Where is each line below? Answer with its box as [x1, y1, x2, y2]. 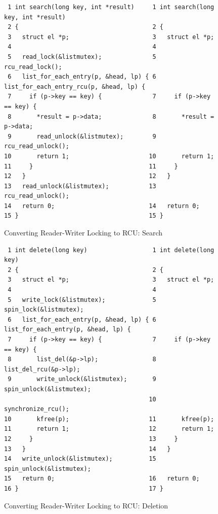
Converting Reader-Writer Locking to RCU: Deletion [4, 500, 168, 510]
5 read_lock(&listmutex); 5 [8, 53, 156, 60]
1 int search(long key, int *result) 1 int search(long [8, 4, 214, 11]
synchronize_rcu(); [4, 405, 69, 413]
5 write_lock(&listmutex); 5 [8, 296, 156, 303]
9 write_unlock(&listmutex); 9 [8, 375, 156, 383]
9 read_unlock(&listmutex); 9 [8, 132, 156, 140]
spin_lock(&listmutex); [4, 306, 84, 314]
